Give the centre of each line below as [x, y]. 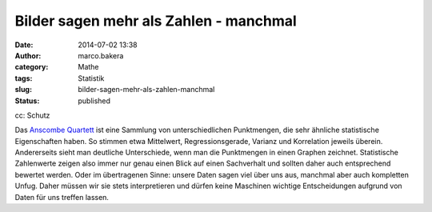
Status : [27, 101]
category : [32, 67]
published [94, 101]
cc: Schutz [32, 115]
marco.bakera [101, 55]
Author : [28, 55]
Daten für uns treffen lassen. [62, 197]
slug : [23, 90]
